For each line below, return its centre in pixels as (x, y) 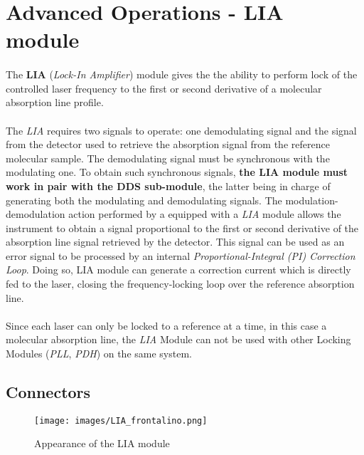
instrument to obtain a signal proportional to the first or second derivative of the (182, 227)
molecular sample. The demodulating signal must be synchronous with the (168, 158)
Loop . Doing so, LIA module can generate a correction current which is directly (178, 270)
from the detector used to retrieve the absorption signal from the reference (168, 144)
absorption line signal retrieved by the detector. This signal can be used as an (175, 242)
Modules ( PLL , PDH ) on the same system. (99, 354)
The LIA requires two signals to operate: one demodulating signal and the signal (181, 130)
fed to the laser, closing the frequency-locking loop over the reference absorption (180, 284)
